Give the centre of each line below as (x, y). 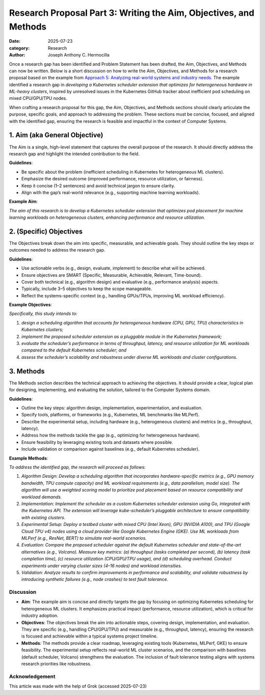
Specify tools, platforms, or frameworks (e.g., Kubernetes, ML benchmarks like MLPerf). (110, 415)
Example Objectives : (31, 305)
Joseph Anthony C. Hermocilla (79, 55)
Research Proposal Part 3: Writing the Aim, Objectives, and (132, 13)
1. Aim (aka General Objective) (56, 135)
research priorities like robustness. (56, 664)
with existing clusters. (43, 517)
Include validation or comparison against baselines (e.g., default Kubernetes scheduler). (110, 449)
